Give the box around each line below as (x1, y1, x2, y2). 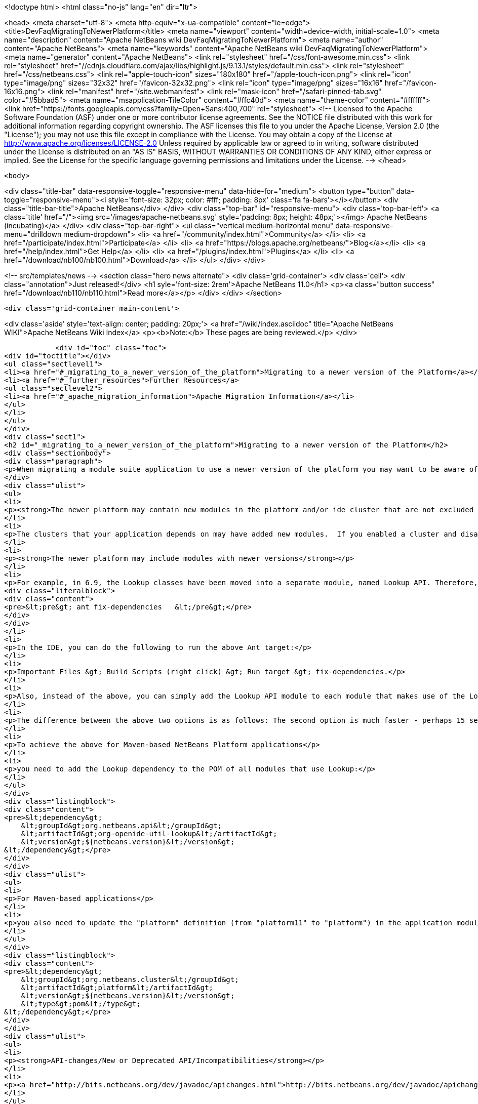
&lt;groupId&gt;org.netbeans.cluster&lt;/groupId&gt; (21, 975, 239, 984)
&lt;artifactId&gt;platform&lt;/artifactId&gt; (21, 984, 214, 992)
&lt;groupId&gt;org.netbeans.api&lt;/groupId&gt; (21, 822, 222, 830)
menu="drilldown (4, 230, 62, 238)
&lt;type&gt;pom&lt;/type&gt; (21, 1000, 141, 1008)
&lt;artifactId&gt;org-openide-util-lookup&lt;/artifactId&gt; (21, 830, 277, 838)
